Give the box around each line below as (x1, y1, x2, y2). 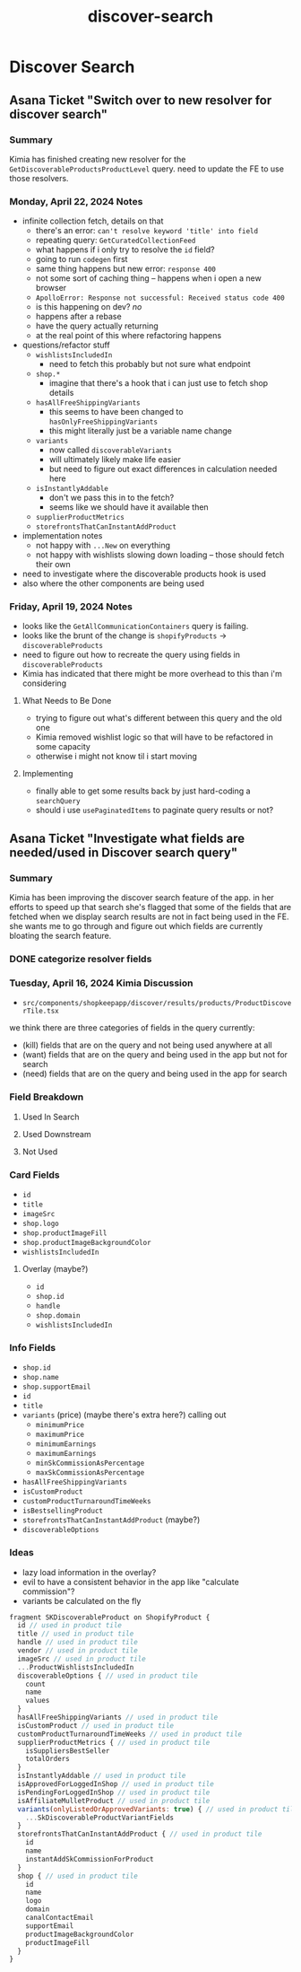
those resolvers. (9, 172, 69, 183)
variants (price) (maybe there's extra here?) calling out (21, 1409, 227, 1420)
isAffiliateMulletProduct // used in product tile (17, 1796, 211, 1805)
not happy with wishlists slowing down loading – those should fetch (35, 549, 285, 560)
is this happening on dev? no (35, 302, 142, 312)
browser (35, 283, 67, 294)
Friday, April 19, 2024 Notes (9, 600, 133, 613)
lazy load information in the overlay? (21, 1566, 157, 1577)
